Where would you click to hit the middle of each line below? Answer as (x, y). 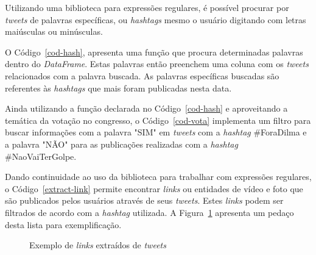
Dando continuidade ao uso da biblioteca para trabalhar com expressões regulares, (158, 177)
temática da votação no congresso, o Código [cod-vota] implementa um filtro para (158, 120)
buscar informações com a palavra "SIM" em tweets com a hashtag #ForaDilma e (156, 132)
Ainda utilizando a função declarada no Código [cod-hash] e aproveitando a (146, 108)
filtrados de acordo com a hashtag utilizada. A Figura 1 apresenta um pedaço (149, 212)
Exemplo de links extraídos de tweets (98, 245)
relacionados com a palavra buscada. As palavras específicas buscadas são (142, 75)
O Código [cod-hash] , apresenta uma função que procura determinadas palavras (154, 52)
